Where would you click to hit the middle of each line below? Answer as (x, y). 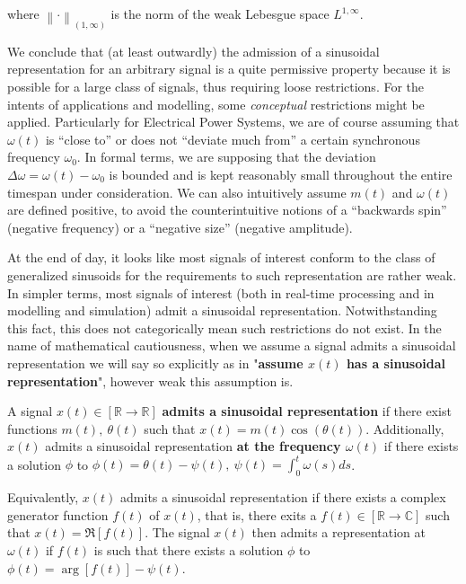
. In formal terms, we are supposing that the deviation (226, 157)
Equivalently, (43, 497)
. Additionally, (405, 428)
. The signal (177, 532)
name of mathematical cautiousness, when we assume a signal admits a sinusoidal (232, 345)
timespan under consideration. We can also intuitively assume (177, 192)
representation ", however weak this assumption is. (150, 380)
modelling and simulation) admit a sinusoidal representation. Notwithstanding (222, 310)
